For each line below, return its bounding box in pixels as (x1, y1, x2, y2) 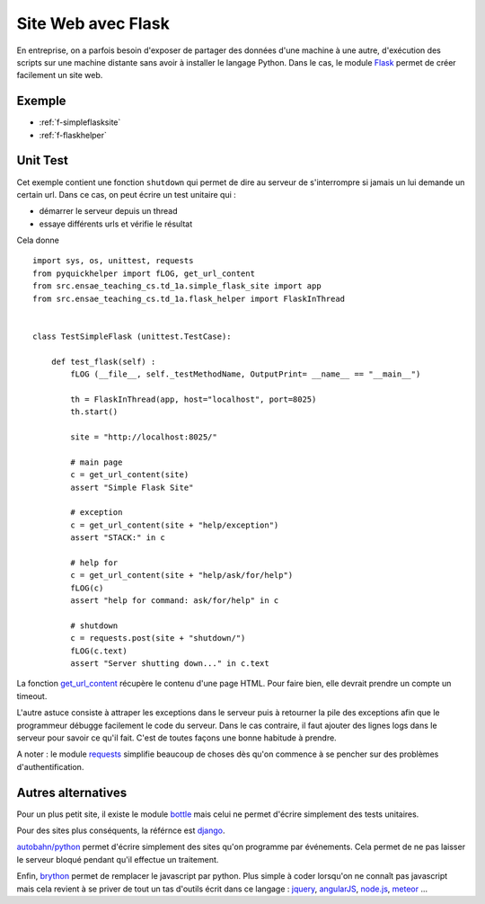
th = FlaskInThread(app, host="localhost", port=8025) (70, 394, 317, 404)
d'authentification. (16, 761, 84, 772)
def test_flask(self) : (50, 356, 156, 367)
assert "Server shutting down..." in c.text (70, 658, 269, 669)
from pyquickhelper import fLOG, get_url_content (32, 268, 256, 279)
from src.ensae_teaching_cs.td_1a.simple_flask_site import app (32, 281, 322, 291)
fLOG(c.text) (70, 645, 128, 656)
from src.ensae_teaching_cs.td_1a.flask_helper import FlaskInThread (32, 293, 346, 304)
